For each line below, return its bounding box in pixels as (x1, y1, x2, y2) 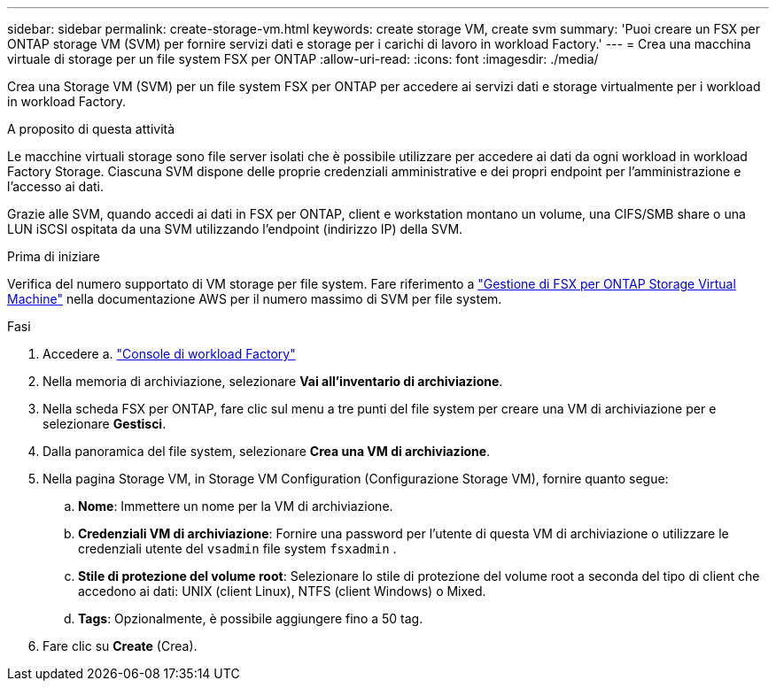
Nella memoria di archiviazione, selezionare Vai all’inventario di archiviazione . (43, 374, 503, 389)
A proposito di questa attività (7, 121, 175, 136)
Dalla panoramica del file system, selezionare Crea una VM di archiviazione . (43, 444, 491, 459)
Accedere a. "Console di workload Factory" (43, 346, 296, 361)
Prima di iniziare (7, 249, 100, 264)
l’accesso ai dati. (7, 179, 105, 194)
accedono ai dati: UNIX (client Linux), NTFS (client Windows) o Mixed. (78, 584, 486, 599)
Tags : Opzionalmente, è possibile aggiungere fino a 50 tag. (78, 611, 423, 626)
